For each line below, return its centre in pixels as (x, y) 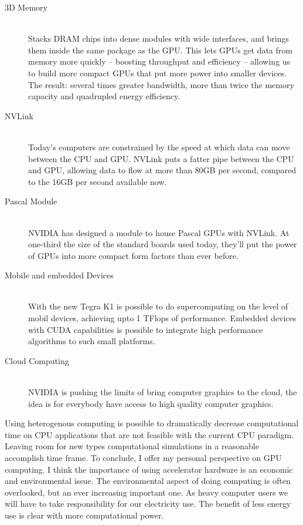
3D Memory (26, 7)
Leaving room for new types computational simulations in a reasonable (132, 446)
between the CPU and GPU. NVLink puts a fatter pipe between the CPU (161, 158)
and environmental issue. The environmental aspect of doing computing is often (148, 481)
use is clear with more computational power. (84, 515)
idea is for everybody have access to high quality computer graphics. (151, 403)
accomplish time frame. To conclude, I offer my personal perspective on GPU (143, 457)
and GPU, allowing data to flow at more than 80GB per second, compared (162, 170)
